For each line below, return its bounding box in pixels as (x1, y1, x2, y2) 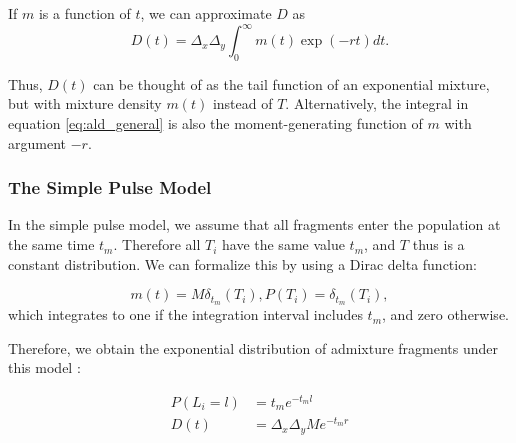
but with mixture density (8, 93, 162, 114)
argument (8, 132, 66, 153)
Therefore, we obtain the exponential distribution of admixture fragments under (8, 337, 499, 358)
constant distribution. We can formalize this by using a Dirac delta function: (8, 253, 477, 274)
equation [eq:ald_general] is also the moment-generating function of (8, 113, 423, 134)
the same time (8, 234, 95, 255)
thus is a (412, 234, 465, 255)
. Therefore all (113, 234, 201, 255)
